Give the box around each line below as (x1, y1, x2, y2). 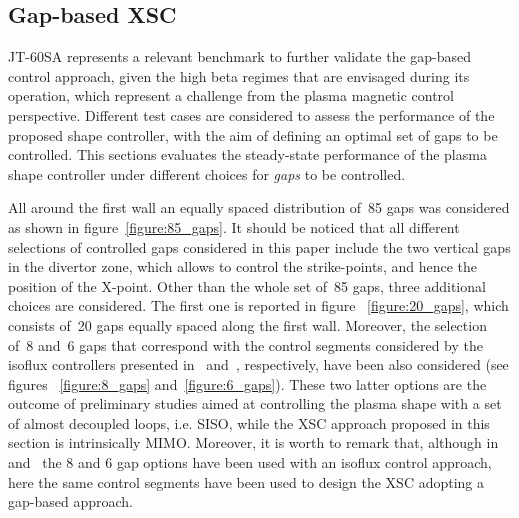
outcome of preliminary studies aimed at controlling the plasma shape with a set (8, 393, 502, 414)
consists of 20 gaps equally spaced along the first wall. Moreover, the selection (8, 314, 487, 335)
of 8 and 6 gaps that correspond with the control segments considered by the (8, 334, 483, 355)
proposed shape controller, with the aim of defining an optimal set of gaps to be (8, 124, 498, 145)
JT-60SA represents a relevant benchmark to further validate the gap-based (8, 46, 472, 67)
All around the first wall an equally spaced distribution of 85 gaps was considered (8, 197, 510, 218)
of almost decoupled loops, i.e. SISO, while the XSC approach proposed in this (8, 412, 490, 433)
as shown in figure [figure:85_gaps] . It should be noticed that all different (8, 216, 460, 237)
